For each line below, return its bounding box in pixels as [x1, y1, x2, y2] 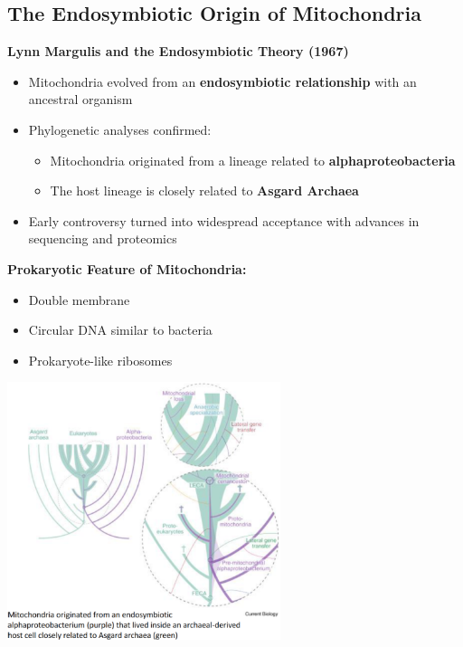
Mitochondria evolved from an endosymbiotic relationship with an [28, 71, 417, 90]
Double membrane [28, 290, 130, 309]
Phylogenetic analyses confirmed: [28, 119, 212, 138]
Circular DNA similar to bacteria [28, 320, 213, 339]
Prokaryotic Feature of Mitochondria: [7, 259, 247, 278]
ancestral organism [28, 90, 133, 109]
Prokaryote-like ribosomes [28, 350, 173, 369]
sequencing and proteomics [28, 229, 177, 248]
